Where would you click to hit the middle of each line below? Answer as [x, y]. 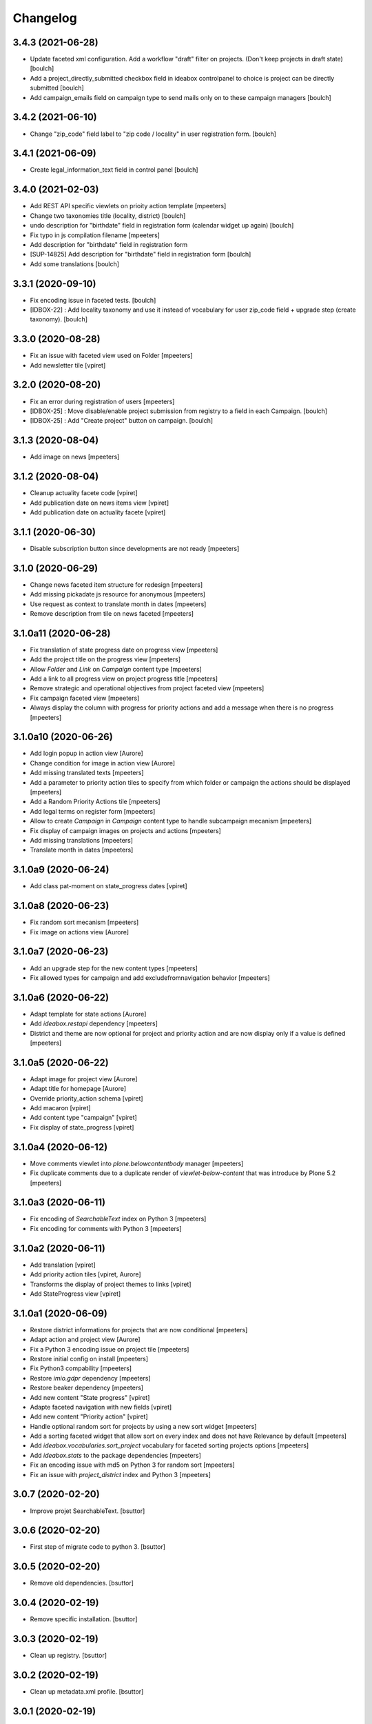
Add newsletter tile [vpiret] [68, 365]
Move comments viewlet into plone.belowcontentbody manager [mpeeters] [137, 1163]
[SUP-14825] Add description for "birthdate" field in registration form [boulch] [141, 254]
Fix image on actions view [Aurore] [80, 932]
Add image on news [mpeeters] [75, 457]
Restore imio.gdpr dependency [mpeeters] [90, 1378]
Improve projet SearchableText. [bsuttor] [87, 1511]
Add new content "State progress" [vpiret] [90, 1397]
